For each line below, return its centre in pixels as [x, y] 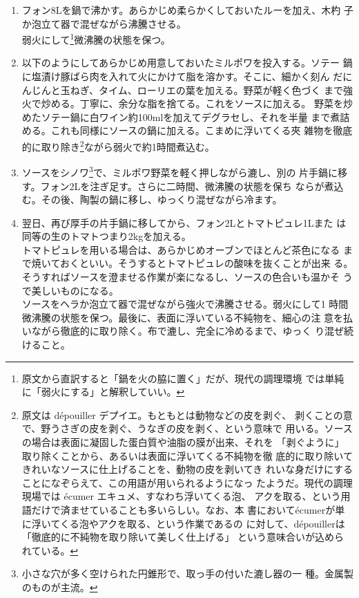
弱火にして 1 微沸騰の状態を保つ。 [96, 38]
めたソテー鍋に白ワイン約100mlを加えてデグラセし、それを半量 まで [176, 116]
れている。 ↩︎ [50, 550]
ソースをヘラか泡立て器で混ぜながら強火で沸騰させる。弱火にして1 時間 [185, 304]
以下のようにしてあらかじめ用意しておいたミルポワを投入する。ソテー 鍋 [187, 63]
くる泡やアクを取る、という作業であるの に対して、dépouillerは [202, 523]
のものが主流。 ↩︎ [60, 587]
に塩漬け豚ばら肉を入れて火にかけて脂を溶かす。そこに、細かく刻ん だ [182, 76]
